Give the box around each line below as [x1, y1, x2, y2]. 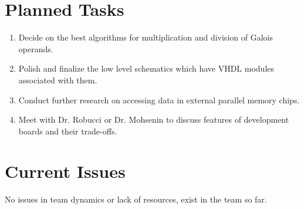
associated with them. [18, 73, 97, 86]
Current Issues [5, 159, 126, 183]
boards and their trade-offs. [18, 124, 117, 137]
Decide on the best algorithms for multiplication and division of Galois [18, 31, 273, 43]
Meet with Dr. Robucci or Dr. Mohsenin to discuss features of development [18, 113, 289, 126]
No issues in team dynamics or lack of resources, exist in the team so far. [5, 193, 267, 205]
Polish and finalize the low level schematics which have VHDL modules [18, 62, 275, 75]
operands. [18, 42, 53, 55]
